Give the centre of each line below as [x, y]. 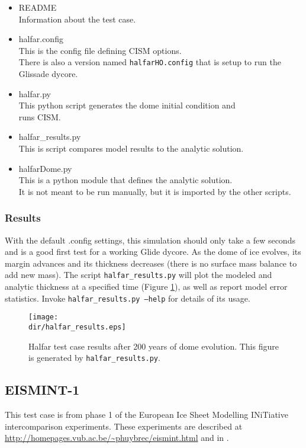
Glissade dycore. [48, 74]
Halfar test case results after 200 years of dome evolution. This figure [154, 346]
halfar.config [41, 39]
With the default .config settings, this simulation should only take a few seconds [150, 240]
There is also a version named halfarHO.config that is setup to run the [150, 62]
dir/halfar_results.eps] [77, 327]
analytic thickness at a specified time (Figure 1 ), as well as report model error [146, 287]
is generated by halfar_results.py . [94, 358]
